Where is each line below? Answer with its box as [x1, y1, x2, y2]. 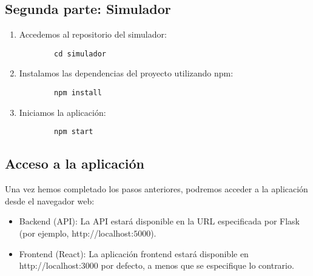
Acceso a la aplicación [5, 154, 144, 173]
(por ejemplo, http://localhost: [19, 226, 134, 239]
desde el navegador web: [5, 194, 95, 207]
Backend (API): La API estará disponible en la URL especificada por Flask [19, 215, 300, 227]
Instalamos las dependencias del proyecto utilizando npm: [19, 67, 234, 79]
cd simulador [54, 49, 106, 58]
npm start [54, 127, 93, 136]
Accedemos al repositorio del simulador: [19, 28, 167, 41]
